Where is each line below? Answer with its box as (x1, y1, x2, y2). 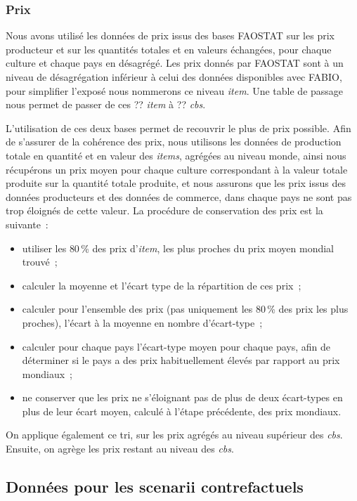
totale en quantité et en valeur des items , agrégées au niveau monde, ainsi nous (6, 148, 346, 162)
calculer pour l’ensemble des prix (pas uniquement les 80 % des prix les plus (22, 301, 349, 316)
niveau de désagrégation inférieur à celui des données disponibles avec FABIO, (6, 70, 342, 84)
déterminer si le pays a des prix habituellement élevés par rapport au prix (22, 353, 340, 367)
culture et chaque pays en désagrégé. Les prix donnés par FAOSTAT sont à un (6, 56, 344, 70)
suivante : (6, 216, 48, 231)
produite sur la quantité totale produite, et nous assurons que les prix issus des (6, 176, 346, 190)
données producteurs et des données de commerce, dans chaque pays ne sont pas (6, 189, 352, 204)
